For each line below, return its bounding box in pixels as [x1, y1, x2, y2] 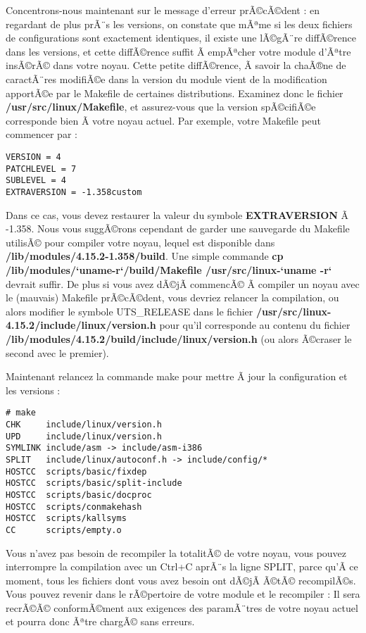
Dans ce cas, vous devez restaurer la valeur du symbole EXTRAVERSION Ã [6, 207, 349, 222]
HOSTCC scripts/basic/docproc [6, 489, 152, 500]
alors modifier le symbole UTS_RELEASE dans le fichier [6, 303, 253, 318]
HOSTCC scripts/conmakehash [6, 501, 142, 512]
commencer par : [6, 127, 77, 142]
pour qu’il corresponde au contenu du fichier [159, 318, 351, 332]
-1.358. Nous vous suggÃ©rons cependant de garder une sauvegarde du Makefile [6, 221, 350, 236]
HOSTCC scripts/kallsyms [6, 513, 127, 524]
